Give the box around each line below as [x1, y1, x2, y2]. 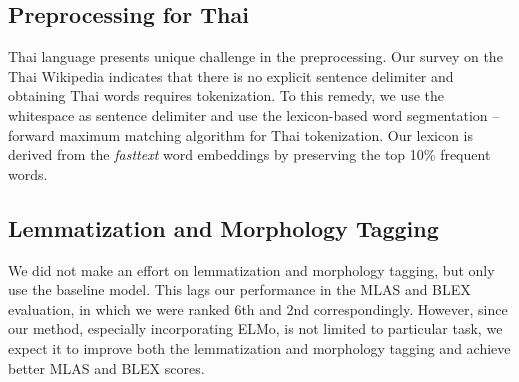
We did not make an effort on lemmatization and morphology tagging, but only [8, 259, 495, 280]
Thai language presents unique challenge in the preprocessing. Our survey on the [8, 46, 503, 67]
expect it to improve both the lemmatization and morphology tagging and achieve [8, 337, 511, 358]
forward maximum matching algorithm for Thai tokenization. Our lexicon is [8, 124, 474, 145]
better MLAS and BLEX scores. [8, 357, 205, 378]
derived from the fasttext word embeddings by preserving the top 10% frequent [8, 144, 491, 165]
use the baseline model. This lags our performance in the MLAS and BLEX [8, 279, 471, 300]
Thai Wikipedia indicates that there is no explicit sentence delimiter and [8, 65, 454, 86]
